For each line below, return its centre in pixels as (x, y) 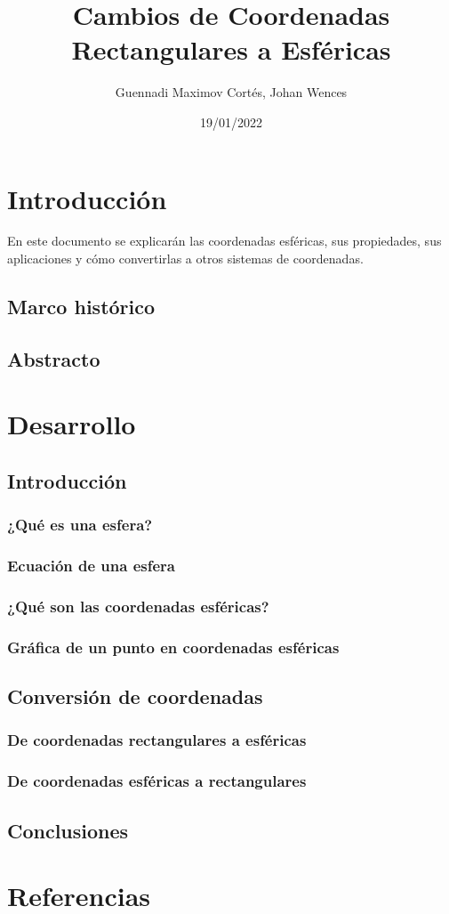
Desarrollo (72, 424)
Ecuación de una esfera (91, 566)
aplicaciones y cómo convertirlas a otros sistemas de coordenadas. (185, 259)
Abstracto (54, 358)
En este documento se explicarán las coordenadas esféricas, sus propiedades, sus (224, 241)
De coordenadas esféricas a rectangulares (157, 781)
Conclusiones (68, 830)
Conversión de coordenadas (135, 696)
